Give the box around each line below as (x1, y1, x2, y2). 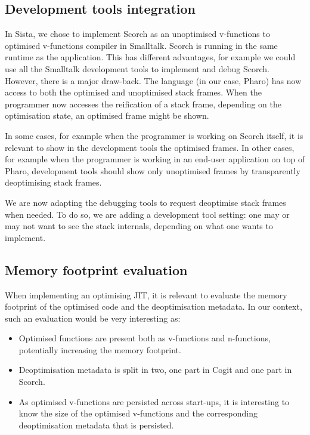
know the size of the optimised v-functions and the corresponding (18, 407, 258, 419)
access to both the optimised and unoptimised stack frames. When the (5, 86, 262, 98)
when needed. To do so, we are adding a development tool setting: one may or (5, 208, 290, 220)
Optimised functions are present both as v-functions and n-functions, (18, 332, 271, 344)
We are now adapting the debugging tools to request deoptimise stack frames (5, 196, 286, 208)
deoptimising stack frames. (5, 176, 102, 189)
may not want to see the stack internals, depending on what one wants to (5, 220, 273, 232)
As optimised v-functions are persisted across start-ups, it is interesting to (18, 395, 290, 408)
